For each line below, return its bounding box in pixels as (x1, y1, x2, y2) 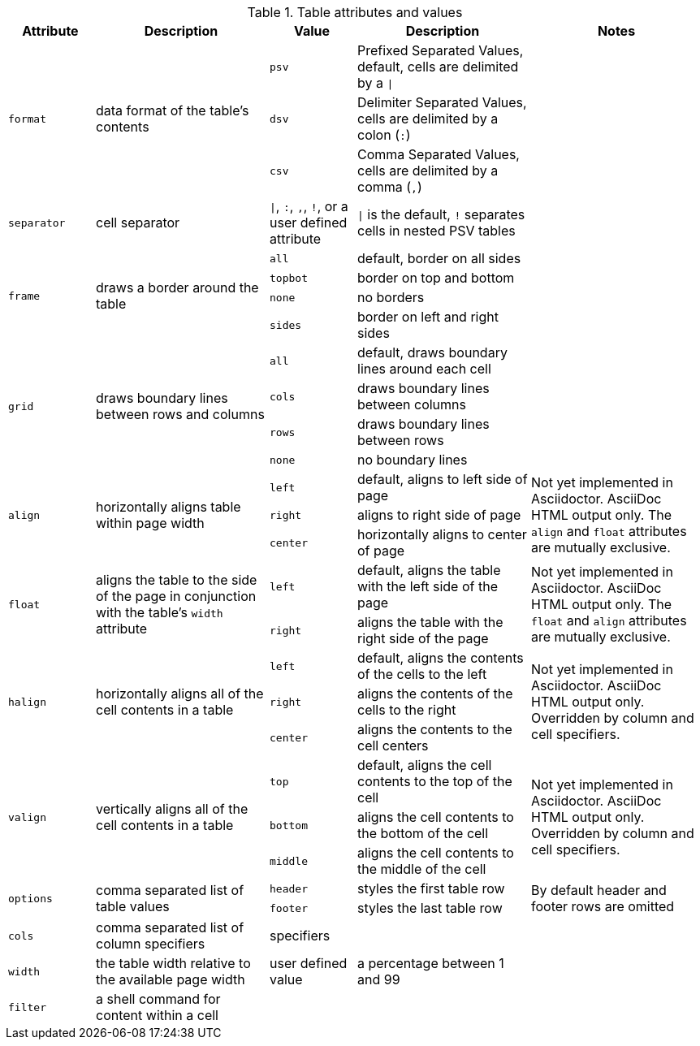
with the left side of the (357, 578, 498, 594)
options (8, 892, 53, 905)
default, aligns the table (357, 562, 501, 578)
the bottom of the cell (357, 825, 489, 841)
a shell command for (96, 991, 221, 1007)
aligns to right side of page (357, 507, 521, 523)
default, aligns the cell (357, 757, 492, 773)
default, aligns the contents (357, 650, 524, 666)
